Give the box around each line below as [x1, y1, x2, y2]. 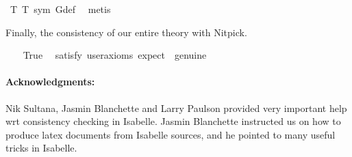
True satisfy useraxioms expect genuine [23, 48, 207, 62]
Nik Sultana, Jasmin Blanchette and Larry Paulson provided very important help [5, 100, 347, 115]
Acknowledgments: [5, 74, 95, 89]
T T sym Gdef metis [10, 2, 111, 16]
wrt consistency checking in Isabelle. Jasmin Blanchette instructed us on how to [5, 114, 341, 128]
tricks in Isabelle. [5, 141, 77, 155]
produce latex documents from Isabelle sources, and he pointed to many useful [5, 127, 336, 141]
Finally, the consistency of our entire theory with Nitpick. [5, 25, 247, 39]
